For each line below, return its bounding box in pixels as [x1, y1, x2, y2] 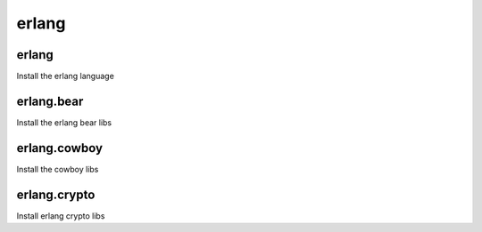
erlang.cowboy [16, 140, 103, 156]
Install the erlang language [16, 71, 115, 82]
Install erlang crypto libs [16, 210, 105, 221]
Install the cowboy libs [16, 164, 99, 174]
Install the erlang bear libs [16, 116, 112, 128]
